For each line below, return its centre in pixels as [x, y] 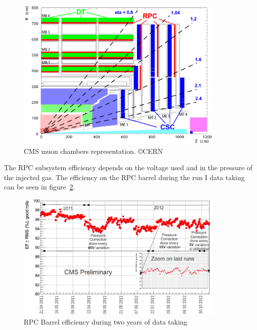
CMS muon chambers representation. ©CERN [93, 151]
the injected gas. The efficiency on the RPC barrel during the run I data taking [124, 177]
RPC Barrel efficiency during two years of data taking [106, 321]
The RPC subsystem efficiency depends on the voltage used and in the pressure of [128, 167]
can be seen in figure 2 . [40, 187]
